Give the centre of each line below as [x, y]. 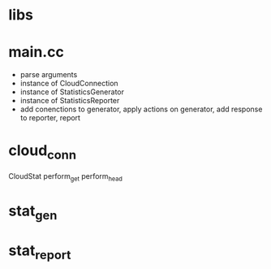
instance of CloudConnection [69, 84]
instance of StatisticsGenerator [72, 92]
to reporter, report [50, 118]
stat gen [33, 212]
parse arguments [49, 75]
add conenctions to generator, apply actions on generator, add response [141, 109]
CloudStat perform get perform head [66, 177]
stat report [40, 252]
